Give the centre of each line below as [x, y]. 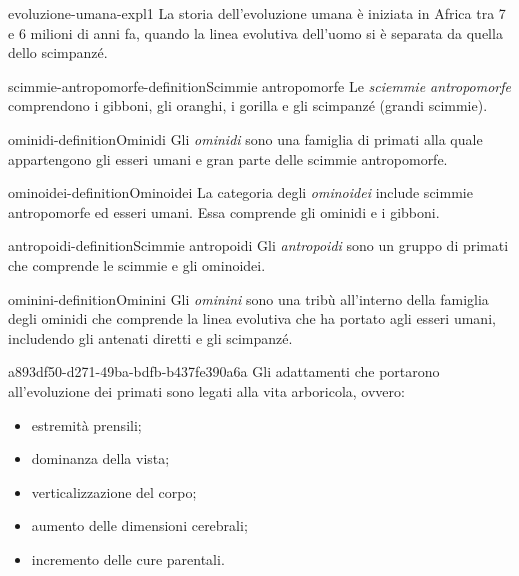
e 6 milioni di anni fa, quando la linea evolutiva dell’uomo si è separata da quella [255, 32]
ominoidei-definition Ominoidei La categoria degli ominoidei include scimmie [240, 192]
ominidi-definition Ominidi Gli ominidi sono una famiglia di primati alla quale [245, 138]
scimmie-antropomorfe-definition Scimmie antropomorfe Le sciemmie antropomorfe [259, 85]
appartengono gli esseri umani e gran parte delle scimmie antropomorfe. [228, 158]
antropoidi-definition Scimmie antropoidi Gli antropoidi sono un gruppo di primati [258, 245]
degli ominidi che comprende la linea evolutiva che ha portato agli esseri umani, [252, 318]
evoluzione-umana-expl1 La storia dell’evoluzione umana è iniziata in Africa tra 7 [257, 13]
